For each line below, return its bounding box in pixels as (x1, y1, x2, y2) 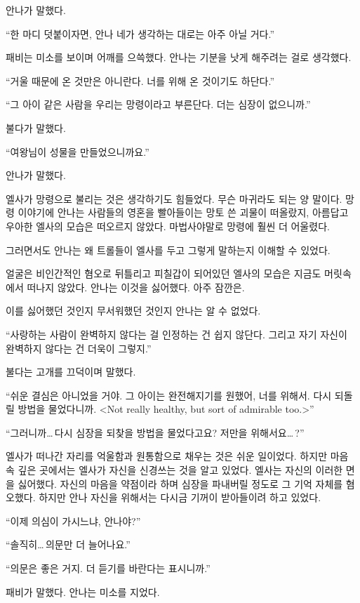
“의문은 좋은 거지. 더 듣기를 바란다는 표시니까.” (6, 561, 211, 576)
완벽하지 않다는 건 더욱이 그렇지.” (6, 340, 152, 355)
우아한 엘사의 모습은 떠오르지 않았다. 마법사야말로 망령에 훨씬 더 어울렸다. (6, 218, 330, 233)
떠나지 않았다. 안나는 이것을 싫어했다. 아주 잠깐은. (27, 279, 245, 294)
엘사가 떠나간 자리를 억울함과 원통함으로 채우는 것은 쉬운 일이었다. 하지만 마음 (6, 449, 349, 463)
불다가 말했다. (6, 120, 66, 135)
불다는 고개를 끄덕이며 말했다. (6, 364, 136, 379)
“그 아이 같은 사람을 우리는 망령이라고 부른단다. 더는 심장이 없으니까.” (6, 97, 311, 112)
